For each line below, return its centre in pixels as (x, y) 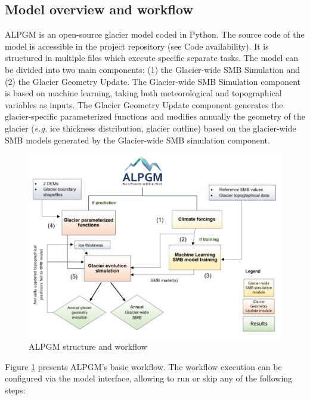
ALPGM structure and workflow (88, 346)
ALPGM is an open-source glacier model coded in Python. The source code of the (155, 34)
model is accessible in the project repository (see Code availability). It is (137, 46)
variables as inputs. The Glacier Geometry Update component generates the (144, 104)
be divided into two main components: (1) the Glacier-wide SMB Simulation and (153, 69)
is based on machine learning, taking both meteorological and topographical (143, 93)
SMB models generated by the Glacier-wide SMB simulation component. (137, 140)
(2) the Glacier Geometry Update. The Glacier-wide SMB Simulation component (153, 81)
